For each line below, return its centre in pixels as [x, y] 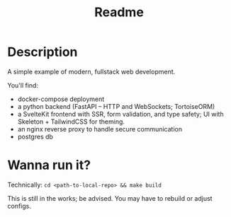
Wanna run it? [49, 165]
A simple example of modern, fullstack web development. [91, 71]
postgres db [35, 136]
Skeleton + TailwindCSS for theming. [71, 122]
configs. [19, 206]
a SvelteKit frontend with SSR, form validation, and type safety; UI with [121, 114]
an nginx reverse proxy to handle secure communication [100, 129]
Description [43, 52]
